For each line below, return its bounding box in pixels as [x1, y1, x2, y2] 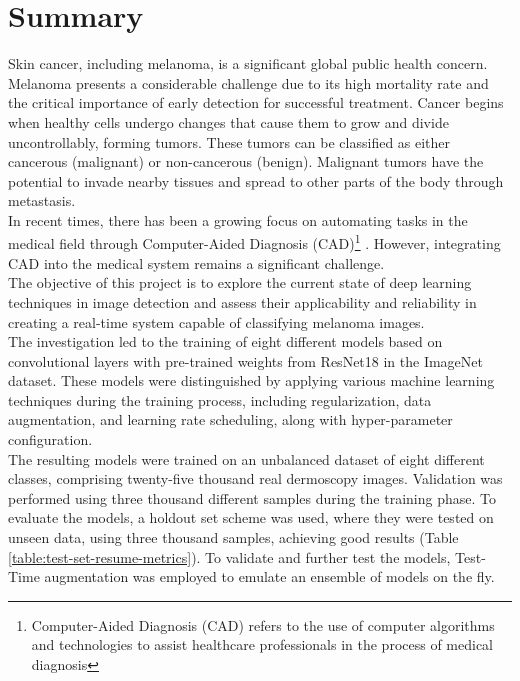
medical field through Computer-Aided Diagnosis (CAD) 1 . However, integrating [8, 230, 501, 254]
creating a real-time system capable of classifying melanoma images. [8, 311, 425, 332]
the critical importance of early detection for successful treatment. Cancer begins [8, 92, 504, 113]
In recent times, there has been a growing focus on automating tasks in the [8, 209, 468, 230]
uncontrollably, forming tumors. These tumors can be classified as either [8, 131, 451, 152]
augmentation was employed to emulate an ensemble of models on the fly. [44, 566, 495, 587]
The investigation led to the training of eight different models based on [8, 331, 443, 352]
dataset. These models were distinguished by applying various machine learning [8, 370, 495, 391]
